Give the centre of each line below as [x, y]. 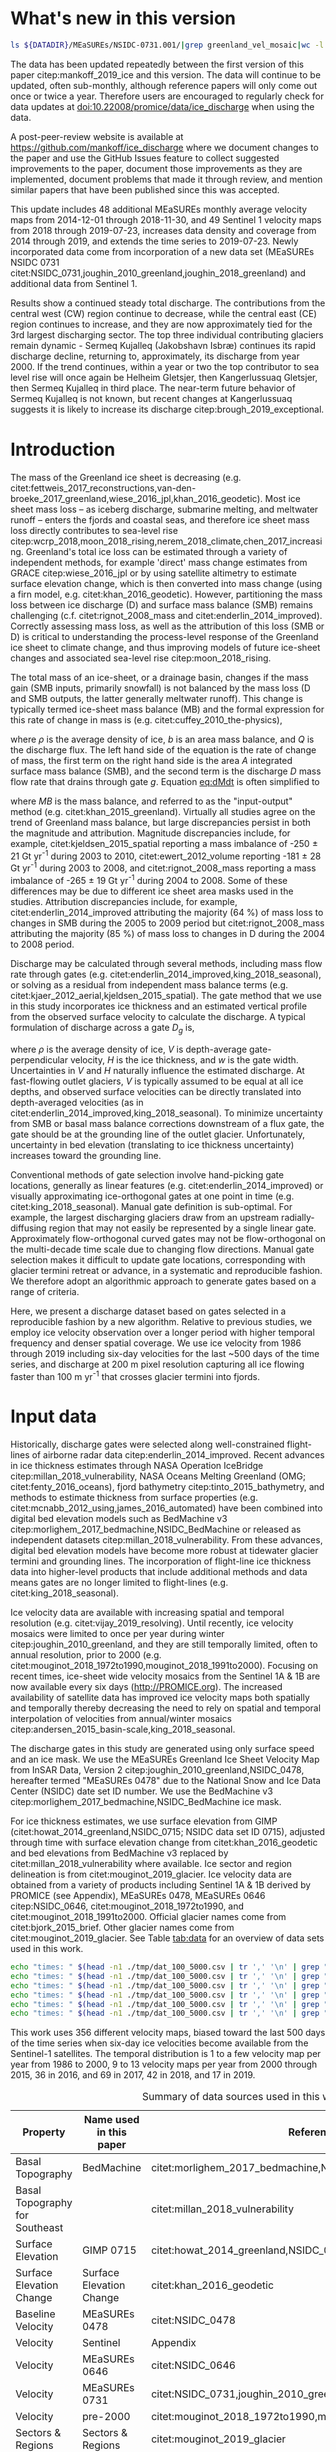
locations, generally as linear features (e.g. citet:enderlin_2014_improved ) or [167, 1185]
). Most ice [278, 498]
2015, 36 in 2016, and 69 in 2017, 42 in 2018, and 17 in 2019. [133, 2075]
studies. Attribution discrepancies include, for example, [124, 901]
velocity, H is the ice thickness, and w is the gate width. [184, 1059]
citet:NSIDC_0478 [194, 2320]
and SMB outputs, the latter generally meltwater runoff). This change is [156, 698]
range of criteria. [45, 1291]
